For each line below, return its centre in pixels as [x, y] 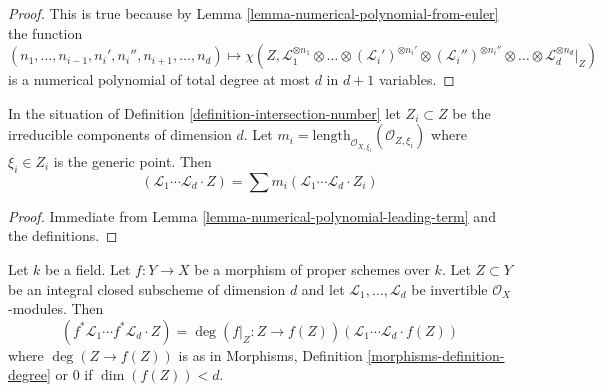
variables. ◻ [417, 79]
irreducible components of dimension [120, 134]
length [331, 136]
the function [45, 32]
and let [323, 288]
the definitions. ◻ [63, 235]
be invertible [449, 288]
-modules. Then [56, 308]
